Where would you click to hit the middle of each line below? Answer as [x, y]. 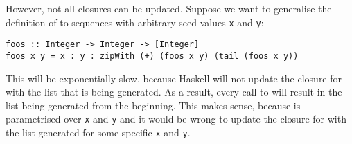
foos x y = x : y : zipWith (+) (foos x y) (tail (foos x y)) [152, 56]
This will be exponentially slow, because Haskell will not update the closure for [174, 78]
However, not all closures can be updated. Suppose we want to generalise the [169, 8]
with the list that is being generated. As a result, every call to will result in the [174, 92]
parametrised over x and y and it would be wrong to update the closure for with [176, 119]
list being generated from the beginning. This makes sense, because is [153, 105]
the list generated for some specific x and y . [98, 132]
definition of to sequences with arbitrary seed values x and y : [135, 22]
